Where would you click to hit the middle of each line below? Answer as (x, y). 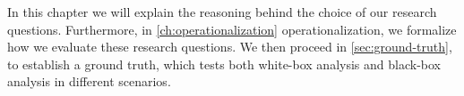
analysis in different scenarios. (89, 81)
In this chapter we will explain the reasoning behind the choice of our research (222, 12)
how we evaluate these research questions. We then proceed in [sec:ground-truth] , (230, 47)
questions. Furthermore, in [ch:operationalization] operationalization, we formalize (232, 29)
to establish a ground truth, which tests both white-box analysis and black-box (224, 64)
